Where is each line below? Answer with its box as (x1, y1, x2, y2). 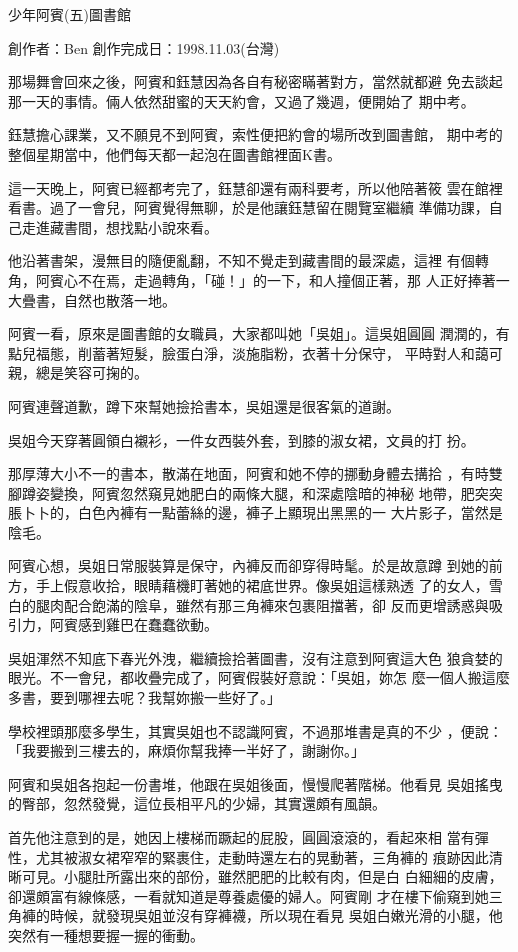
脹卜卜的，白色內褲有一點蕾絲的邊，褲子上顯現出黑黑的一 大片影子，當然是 (8, 502, 503, 523)
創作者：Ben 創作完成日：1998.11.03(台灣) (8, 37, 280, 58)
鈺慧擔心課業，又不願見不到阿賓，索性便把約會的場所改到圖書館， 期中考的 (8, 124, 503, 145)
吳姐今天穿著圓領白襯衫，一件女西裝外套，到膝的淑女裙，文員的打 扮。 (8, 429, 475, 450)
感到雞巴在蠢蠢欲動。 (77, 614, 218, 635)
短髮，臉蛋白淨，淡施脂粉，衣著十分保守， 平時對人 (119, 342, 461, 363)
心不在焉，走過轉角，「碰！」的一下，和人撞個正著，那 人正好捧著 (63, 269, 496, 290)
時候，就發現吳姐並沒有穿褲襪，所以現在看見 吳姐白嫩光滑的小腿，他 (49, 905, 503, 926)
